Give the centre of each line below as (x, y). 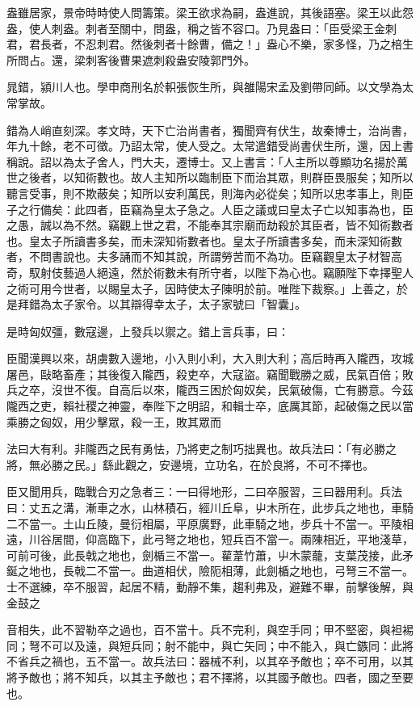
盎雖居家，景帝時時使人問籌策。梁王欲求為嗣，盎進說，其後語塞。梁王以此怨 (210, 12)
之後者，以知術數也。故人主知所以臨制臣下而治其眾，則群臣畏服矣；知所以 (215, 177)
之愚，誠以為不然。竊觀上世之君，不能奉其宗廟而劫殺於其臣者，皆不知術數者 (210, 225)
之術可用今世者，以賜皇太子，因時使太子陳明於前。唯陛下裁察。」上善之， (202, 288)
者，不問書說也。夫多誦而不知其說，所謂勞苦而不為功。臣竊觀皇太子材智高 (204, 256)
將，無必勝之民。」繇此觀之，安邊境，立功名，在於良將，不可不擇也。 (190, 464)
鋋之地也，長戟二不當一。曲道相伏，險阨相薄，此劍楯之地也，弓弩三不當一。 (210, 571)
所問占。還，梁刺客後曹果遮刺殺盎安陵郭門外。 (131, 59)
